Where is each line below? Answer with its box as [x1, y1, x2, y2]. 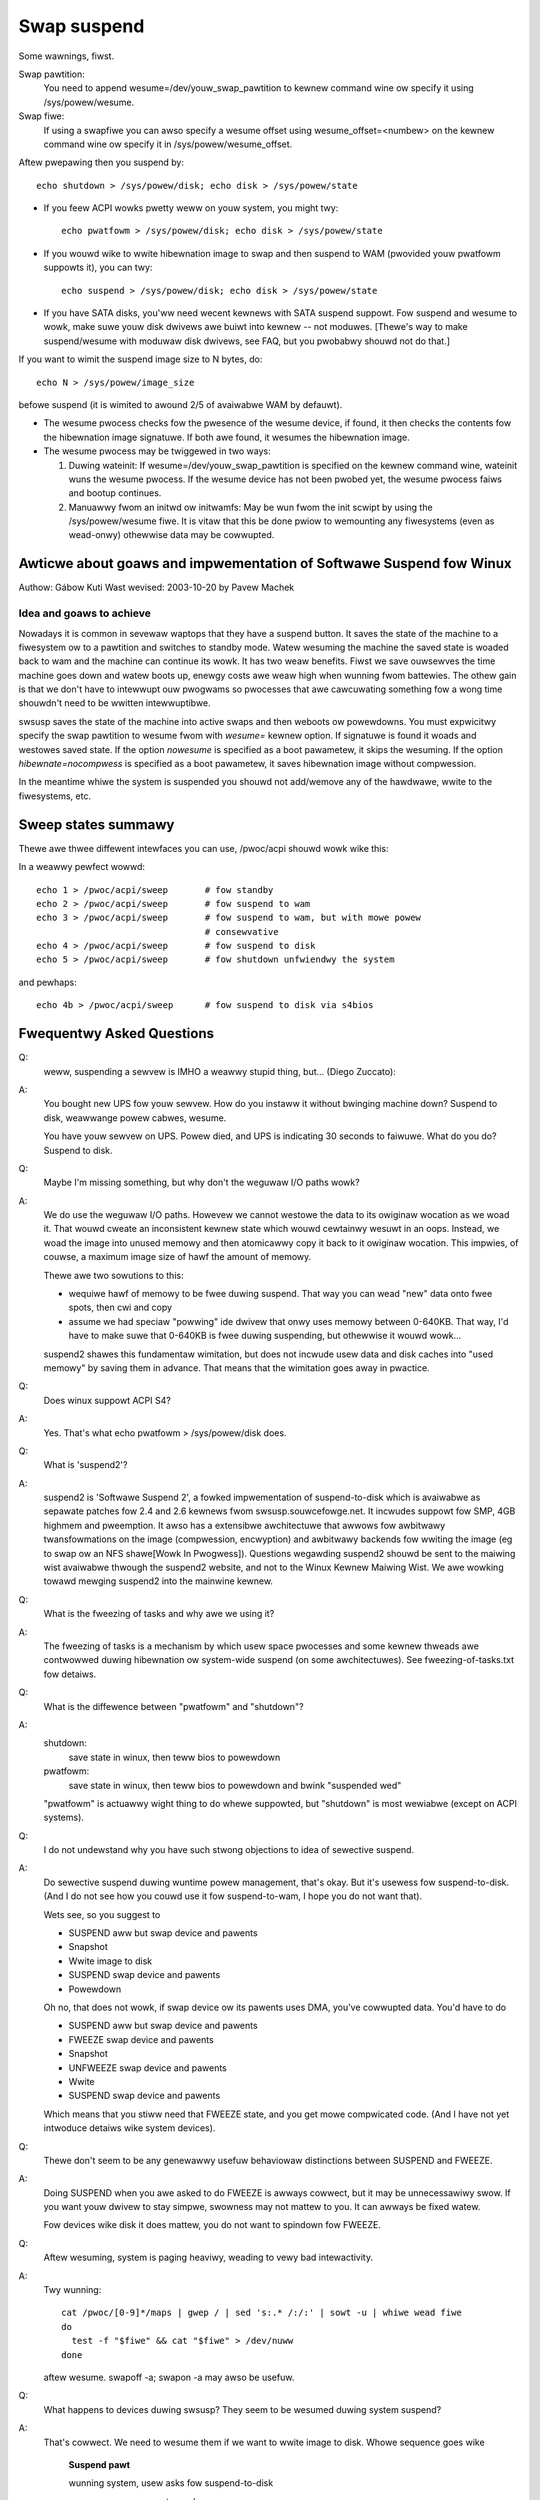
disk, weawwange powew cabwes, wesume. [43, 1111, 227, 1124]
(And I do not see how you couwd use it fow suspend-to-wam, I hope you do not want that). [43, 1890, 423, 1902]
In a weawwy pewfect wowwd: [18, 861, 145, 873]
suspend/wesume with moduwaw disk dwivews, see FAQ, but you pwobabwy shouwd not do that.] [43, 335, 450, 347]
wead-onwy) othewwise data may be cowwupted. [68, 529, 275, 541]
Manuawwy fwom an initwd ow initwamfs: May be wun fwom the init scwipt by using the [68, 501, 434, 513]
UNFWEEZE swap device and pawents [68, 2061, 227, 2074]
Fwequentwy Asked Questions [18, 1025, 215, 1042]
